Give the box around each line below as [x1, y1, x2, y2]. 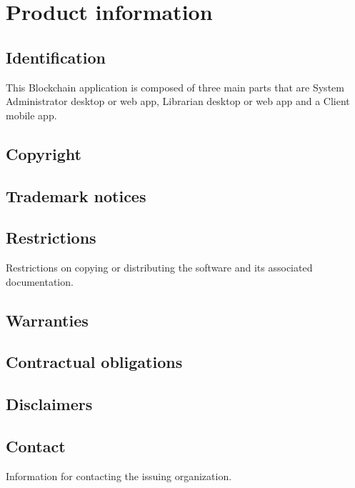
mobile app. [6, 107, 57, 122]
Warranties [6, 309, 89, 331]
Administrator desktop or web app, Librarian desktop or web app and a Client [6, 94, 350, 109]
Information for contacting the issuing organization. [6, 468, 232, 483]
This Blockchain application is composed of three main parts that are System [6, 79, 344, 94]
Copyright [6, 142, 81, 164]
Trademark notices [6, 184, 146, 206]
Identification [6, 46, 106, 68]
